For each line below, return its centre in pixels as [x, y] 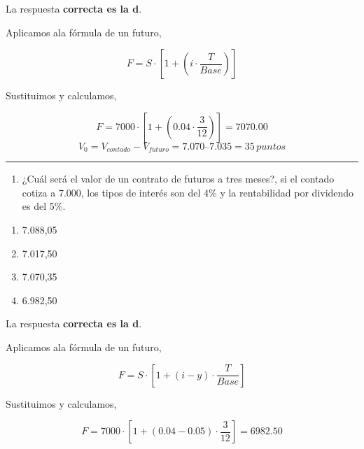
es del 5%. [44, 206]
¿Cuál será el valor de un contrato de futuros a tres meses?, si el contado [178, 179]
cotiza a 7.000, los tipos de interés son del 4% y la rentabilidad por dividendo [188, 192]
